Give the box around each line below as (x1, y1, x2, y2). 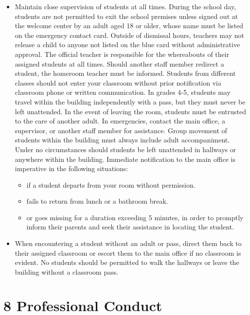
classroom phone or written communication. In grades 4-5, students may (15, 87, 231, 97)
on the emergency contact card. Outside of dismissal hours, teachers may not (15, 30, 244, 40)
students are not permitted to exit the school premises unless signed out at (15, 11, 238, 21)
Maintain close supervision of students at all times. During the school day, (15, 1, 236, 11)
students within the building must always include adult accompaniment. (15, 135, 230, 145)
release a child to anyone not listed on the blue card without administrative (15, 39, 240, 50)
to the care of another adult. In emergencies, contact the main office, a (15, 116, 225, 126)
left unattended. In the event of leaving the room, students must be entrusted (15, 106, 247, 116)
